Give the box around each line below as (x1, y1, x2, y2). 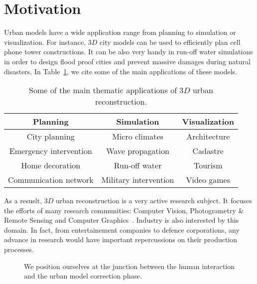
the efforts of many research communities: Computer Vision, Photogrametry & (4, 205, 244, 215)
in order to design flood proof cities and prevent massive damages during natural (4, 56, 251, 66)
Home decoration (21, 159, 81, 171)
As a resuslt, (4, 195, 42, 206)
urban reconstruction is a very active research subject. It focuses (56, 195, 252, 206)
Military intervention (101, 174, 174, 186)
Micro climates (112, 131, 163, 142)
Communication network (8, 174, 94, 186)
